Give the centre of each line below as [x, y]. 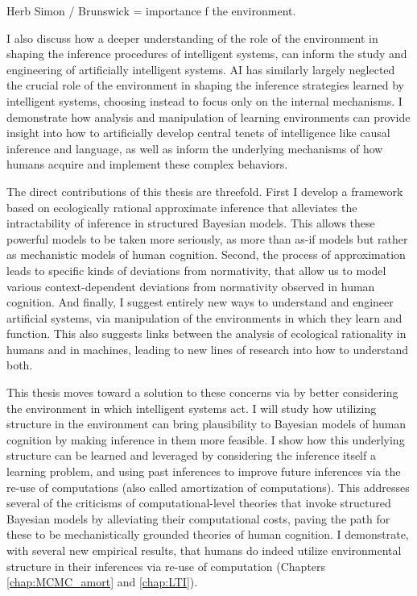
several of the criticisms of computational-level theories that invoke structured [199, 503]
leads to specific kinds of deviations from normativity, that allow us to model [196, 270]
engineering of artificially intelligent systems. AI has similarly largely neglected [201, 69]
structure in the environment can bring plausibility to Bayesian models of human [206, 424]
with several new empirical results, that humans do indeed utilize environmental [204, 550]
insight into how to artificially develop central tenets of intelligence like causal [198, 133]
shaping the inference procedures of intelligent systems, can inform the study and [207, 54]
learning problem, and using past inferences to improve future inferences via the [204, 471]
